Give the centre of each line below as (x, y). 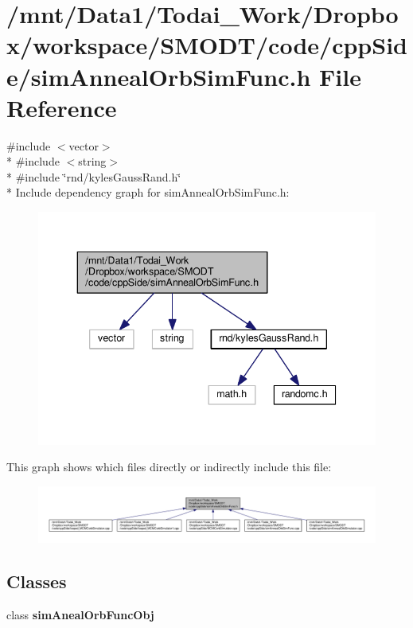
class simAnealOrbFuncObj (80, 614)
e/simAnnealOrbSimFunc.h (159, 76)
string (92, 161)
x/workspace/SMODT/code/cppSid (207, 45)
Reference (62, 107)
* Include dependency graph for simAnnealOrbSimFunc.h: (148, 192)
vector (84, 145)
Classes (37, 581)
